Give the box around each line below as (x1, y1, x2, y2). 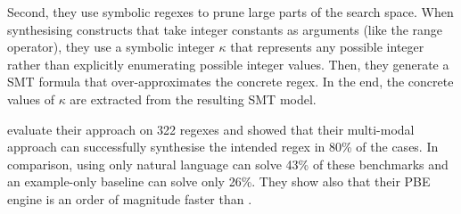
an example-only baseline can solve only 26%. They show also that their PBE (7, 172, 431, 191)
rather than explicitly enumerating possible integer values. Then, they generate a (7, 54, 449, 73)
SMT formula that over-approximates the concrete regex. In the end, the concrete (7, 72, 454, 91)
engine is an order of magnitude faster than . (7, 189, 252, 208)
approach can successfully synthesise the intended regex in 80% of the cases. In (7, 137, 439, 156)
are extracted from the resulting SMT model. (70, 89, 317, 108)
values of (7, 89, 54, 108)
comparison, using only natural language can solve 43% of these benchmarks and (7, 154, 449, 173)
